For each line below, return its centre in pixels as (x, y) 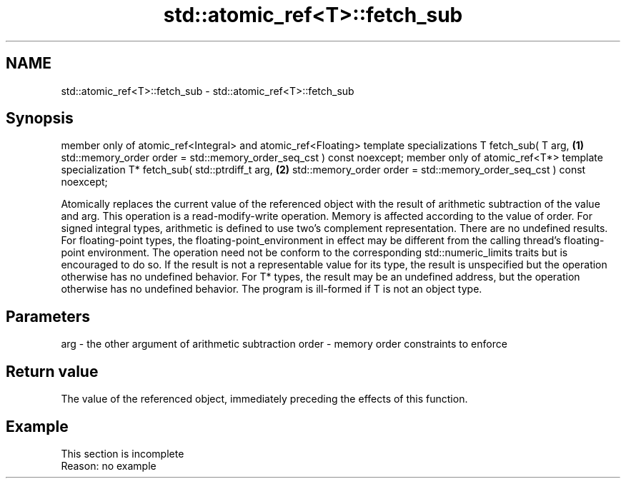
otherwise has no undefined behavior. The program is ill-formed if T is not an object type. (272, 289)
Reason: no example (109, 465)
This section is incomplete (123, 453)
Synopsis (40, 119)
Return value (52, 371)
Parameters (48, 316)
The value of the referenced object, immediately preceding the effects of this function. (264, 399)
